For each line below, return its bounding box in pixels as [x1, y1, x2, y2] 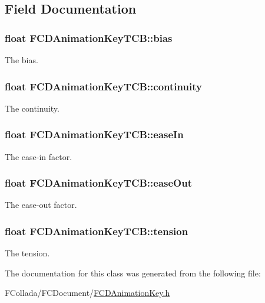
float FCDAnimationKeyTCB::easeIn [5, 127, 184, 142]
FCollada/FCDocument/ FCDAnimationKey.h [5, 286, 170, 299]
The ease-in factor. [5, 150, 72, 162]
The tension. [5, 247, 50, 259]
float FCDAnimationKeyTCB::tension [5, 223, 188, 238]
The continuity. [5, 102, 59, 114]
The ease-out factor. [5, 198, 77, 211]
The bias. [5, 54, 38, 66]
